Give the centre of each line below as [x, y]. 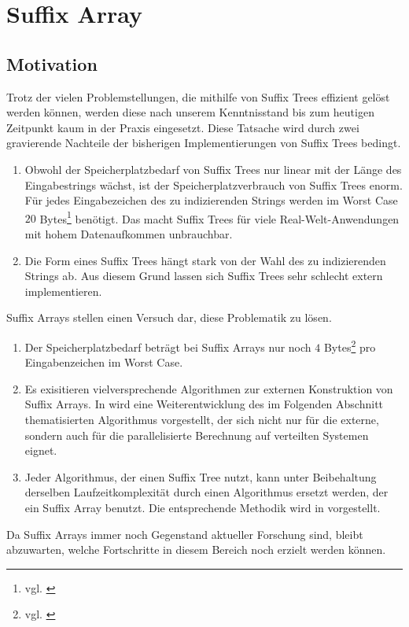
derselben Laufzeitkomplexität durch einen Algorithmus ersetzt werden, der [206, 492]
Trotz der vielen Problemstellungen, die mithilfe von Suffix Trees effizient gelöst [198, 96]
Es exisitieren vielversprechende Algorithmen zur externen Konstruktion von [209, 388]
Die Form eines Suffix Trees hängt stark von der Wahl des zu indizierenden [205, 260]
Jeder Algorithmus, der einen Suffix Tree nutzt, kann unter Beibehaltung [201, 476]
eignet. [41, 450]
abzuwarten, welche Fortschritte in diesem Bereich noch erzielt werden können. [196, 550]
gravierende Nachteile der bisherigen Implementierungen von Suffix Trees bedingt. [204, 143]
